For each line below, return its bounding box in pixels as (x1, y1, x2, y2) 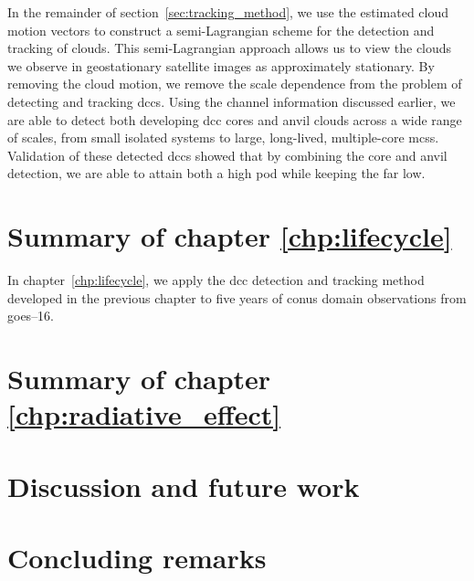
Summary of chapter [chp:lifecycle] (7, 217, 452, 255)
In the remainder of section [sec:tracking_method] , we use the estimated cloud (7, 3, 449, 21)
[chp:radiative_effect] (7, 396, 281, 433)
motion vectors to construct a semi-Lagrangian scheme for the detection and (7, 20, 435, 39)
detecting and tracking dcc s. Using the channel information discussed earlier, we (7, 91, 456, 111)
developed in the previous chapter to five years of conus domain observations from (7, 288, 467, 307)
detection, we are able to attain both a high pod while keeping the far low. (7, 164, 426, 183)
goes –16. (7, 306, 55, 325)
